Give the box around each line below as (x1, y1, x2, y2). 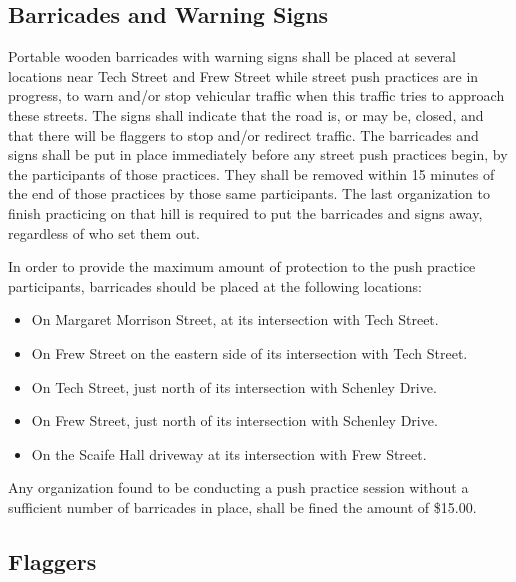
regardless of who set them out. (8, 222, 201, 243)
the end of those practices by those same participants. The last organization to (8, 183, 490, 204)
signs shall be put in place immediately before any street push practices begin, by (8, 144, 508, 165)
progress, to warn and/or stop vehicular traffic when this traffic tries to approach (8, 85, 505, 106)
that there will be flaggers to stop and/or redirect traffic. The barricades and (8, 124, 479, 145)
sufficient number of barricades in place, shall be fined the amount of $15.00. (8, 496, 477, 517)
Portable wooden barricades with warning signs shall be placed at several (8, 46, 456, 67)
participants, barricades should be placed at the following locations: (8, 275, 422, 296)
